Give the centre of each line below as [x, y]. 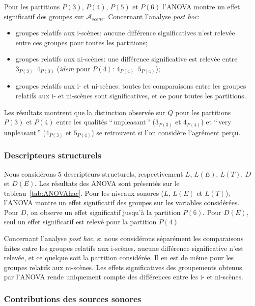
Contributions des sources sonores [73, 298]
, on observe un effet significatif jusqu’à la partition [103, 212]
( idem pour [73, 68]
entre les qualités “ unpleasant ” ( [106, 122]
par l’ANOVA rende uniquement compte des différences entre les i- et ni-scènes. [124, 277]
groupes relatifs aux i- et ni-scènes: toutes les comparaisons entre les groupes [131, 86]
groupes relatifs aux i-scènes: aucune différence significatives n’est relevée [125, 33]
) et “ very [216, 122]
